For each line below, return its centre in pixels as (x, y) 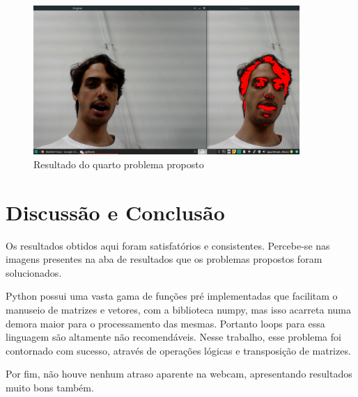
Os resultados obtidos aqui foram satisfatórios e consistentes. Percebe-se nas (168, 245)
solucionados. (34, 272)
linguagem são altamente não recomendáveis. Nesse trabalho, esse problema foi (173, 337)
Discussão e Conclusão (115, 212)
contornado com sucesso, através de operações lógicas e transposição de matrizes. (178, 350)
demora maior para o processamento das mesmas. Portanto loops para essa (165, 323)
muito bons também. (50, 387)
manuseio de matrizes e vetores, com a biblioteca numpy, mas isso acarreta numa (178, 309)
